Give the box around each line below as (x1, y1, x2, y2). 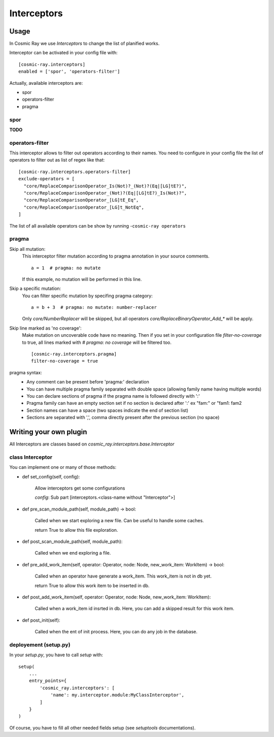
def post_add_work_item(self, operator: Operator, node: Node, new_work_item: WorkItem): (22, 594, 211, 600)
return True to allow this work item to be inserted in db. (35, 582, 150, 589)
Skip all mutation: (9, 246, 46, 252)
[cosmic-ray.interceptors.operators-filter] (18, 169, 131, 175)
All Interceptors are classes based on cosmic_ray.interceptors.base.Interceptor (9, 441, 175, 447)
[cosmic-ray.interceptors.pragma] (31, 351, 117, 357)
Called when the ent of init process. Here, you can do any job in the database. (35, 629, 198, 635)
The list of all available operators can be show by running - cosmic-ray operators (9, 222, 186, 229)
